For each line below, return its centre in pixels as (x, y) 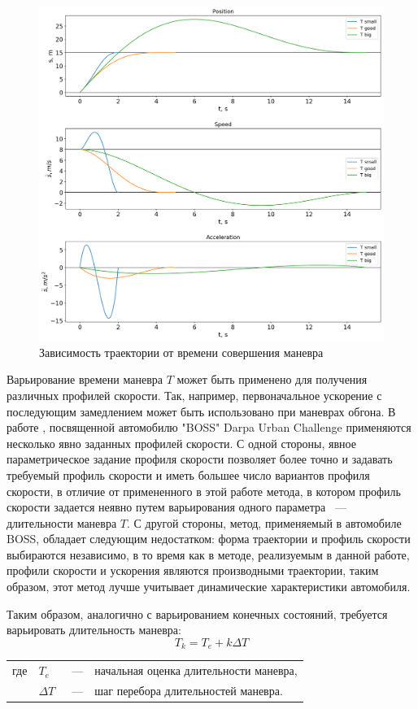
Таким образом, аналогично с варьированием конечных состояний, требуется (197, 613)
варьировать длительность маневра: (94, 630)
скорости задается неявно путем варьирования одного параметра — (176, 507)
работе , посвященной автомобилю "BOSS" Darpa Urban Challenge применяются (209, 427)
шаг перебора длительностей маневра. (189, 690)
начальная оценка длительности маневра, (196, 670)
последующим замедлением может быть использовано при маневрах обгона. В (201, 411)
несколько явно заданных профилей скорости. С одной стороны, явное (181, 443)
